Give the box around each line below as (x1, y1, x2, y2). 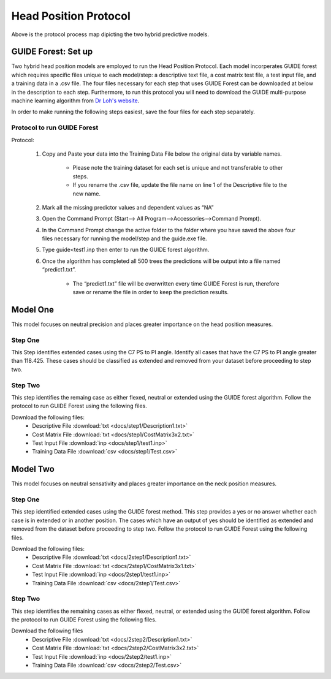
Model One (11, 304, 55, 315)
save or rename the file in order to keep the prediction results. (72, 289, 229, 296)
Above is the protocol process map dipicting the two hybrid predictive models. (11, 31, 210, 38)
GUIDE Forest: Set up (11, 47, 93, 57)
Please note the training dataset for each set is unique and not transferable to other (72, 164, 283, 172)
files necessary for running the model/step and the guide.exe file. (42, 235, 207, 242)
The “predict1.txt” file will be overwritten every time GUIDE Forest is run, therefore (72, 279, 280, 287)
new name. (72, 190, 101, 197)
